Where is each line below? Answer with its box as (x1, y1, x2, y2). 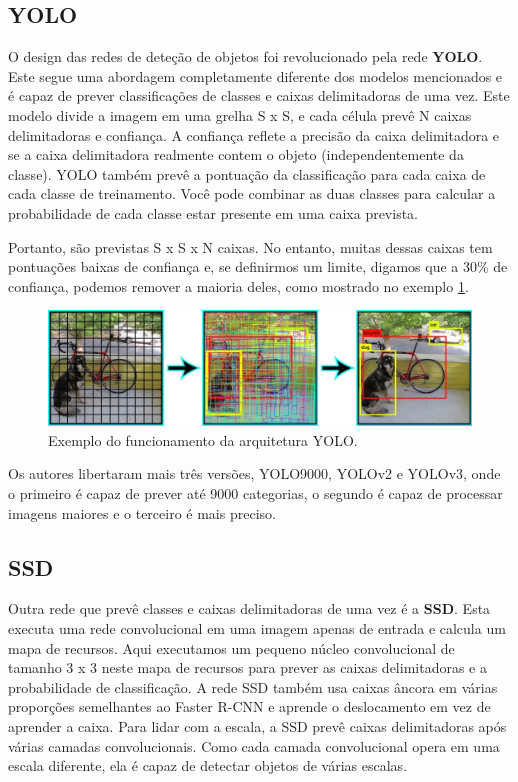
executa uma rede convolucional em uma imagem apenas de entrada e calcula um (8, 618, 506, 639)
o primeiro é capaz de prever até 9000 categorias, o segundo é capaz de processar (8, 483, 503, 504)
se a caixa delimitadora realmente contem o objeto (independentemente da (8, 144, 464, 165)
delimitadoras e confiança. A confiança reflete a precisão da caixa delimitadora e (8, 124, 500, 145)
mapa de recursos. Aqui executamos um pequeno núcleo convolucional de (8, 637, 455, 658)
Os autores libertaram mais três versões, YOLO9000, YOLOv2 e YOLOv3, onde (8, 463, 501, 484)
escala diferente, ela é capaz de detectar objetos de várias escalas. (8, 755, 408, 776)
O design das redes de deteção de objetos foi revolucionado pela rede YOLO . (8, 46, 483, 67)
